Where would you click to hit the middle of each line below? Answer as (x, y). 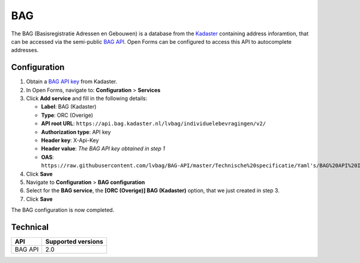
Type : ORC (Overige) (67, 115)
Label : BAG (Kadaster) (69, 107)
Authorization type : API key (76, 132)
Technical (30, 227)
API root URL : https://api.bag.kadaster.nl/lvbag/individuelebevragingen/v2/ (154, 123)
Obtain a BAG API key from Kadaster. (72, 81)
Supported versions (74, 241)
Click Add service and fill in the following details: (87, 98)
